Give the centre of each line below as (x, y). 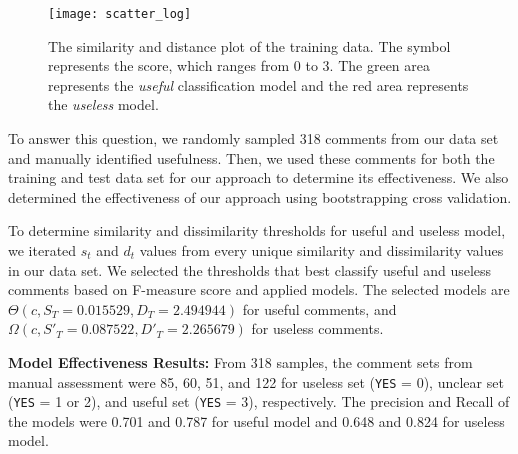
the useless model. (103, 104)
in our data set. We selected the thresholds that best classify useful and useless (250, 269)
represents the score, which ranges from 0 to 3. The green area (239, 65)
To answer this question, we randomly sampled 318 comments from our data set (253, 138)
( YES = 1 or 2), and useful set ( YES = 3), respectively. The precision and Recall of (259, 401)
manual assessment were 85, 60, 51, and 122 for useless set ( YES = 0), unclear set (256, 381)
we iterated (42, 250)
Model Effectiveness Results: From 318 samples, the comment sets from (240, 361)
